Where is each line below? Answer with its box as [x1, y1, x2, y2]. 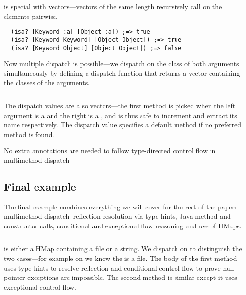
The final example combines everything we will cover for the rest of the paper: [4, 201, 237, 211]
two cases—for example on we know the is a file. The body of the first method [4, 253, 237, 263]
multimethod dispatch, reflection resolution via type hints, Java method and [4, 211, 231, 221]
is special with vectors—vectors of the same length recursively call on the [4, 1, 222, 11]
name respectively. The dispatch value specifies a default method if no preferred [4, 120, 242, 130]
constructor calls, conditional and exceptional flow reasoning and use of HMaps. [4, 220, 242, 230]
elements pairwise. [4, 11, 58, 21]
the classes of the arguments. [4, 77, 90, 87]
